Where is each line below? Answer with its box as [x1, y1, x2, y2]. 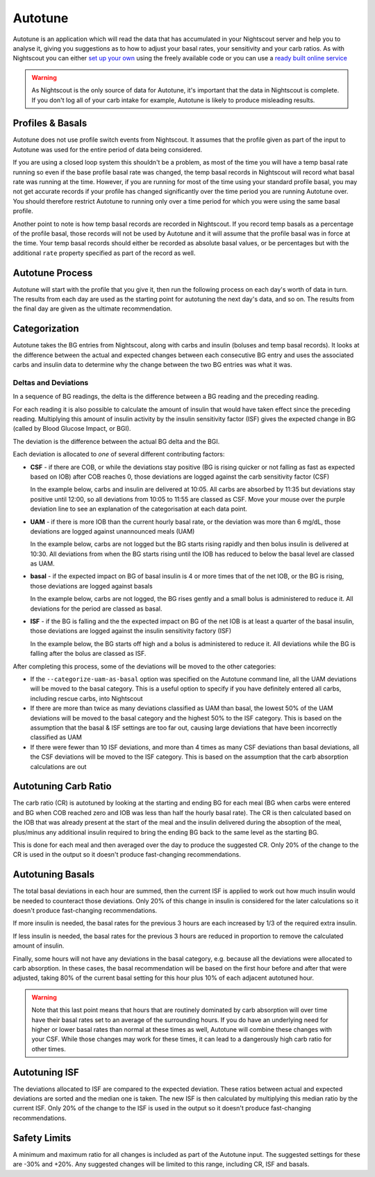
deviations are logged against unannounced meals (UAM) [30, 527, 195, 535]
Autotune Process [12, 267, 93, 279]
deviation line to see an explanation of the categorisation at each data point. [30, 504, 248, 513]
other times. [31, 1044, 66, 1053]
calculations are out [30, 762, 87, 771]
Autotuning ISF [12, 1067, 79, 1078]
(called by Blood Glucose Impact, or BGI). [12, 425, 131, 433]
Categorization [12, 323, 79, 335]
